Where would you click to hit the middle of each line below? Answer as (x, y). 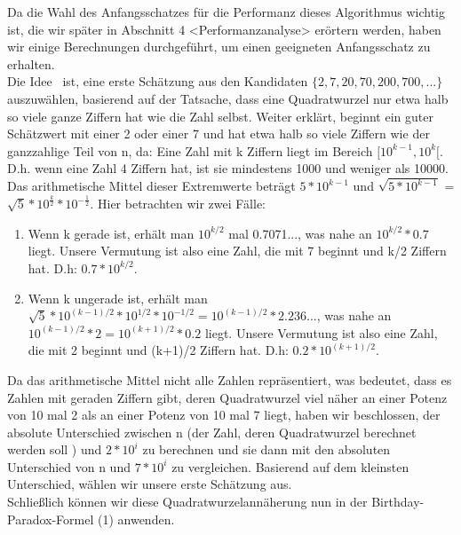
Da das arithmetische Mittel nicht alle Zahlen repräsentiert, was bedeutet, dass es (230, 379)
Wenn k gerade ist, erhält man (111, 233)
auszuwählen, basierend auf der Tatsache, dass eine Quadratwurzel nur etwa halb (228, 98)
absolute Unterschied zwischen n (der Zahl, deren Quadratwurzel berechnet (212, 432)
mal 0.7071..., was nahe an (300, 233)
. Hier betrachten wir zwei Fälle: (178, 204)
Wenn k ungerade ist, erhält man (118, 298)
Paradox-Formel (51, 519)
